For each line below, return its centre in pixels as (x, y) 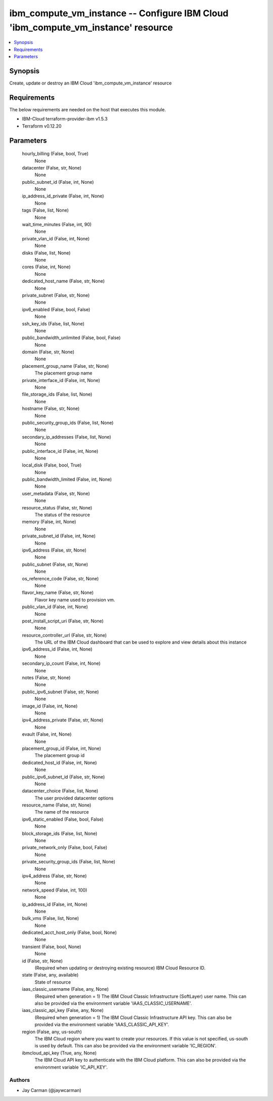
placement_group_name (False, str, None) (65, 366)
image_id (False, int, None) (50, 706)
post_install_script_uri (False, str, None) (63, 621)
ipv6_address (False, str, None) (54, 550)
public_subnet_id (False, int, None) (58, 182)
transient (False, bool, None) (52, 947)
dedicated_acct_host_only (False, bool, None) (70, 933)
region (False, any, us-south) (52, 1032)
